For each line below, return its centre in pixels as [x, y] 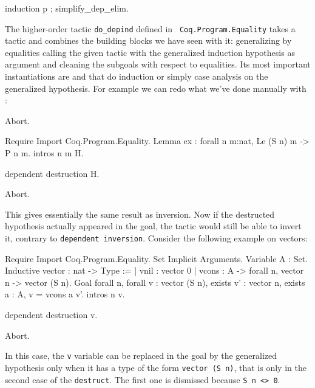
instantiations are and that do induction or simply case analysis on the [137, 76]
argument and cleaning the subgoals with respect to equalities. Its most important [158, 64]
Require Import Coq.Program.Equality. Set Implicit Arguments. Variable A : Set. [157, 258]
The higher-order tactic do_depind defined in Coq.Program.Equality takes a [150, 28]
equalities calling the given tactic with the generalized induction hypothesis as [150, 52]
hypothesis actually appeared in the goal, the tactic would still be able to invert [153, 226]
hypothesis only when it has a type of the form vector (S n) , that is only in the [156, 367]
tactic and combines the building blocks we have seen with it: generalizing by [148, 40]
